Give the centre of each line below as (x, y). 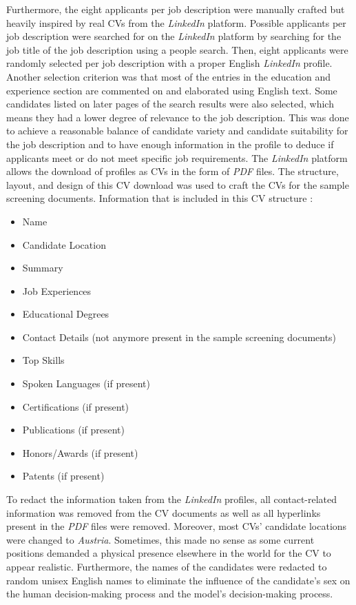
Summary (43, 268)
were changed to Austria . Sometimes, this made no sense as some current (160, 539)
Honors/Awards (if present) (80, 452)
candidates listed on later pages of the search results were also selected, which (170, 104)
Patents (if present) (63, 476)
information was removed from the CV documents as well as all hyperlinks (164, 512)
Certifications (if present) (76, 406)
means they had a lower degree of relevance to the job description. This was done (178, 117)
